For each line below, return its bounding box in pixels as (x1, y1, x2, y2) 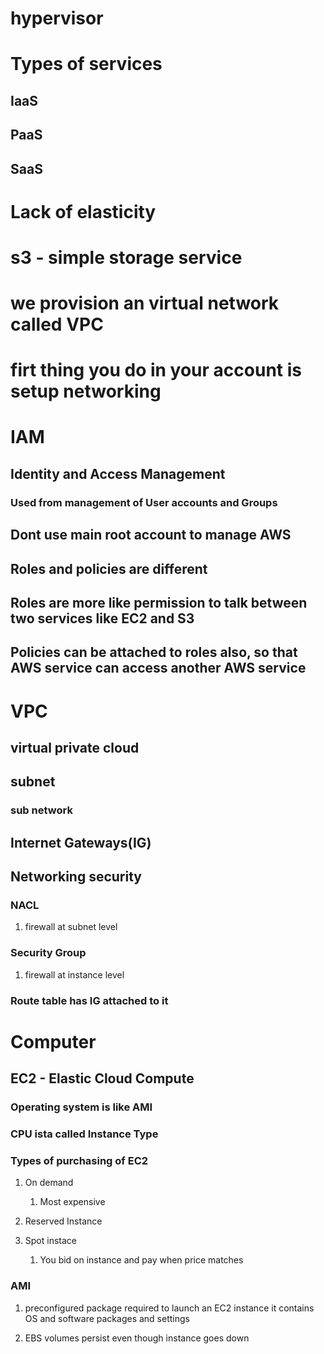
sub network (10, 803, 73, 817)
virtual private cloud (10, 739, 140, 756)
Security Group (10, 946, 87, 960)
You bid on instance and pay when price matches (39, 1254, 244, 1266)
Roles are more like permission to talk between (10, 594, 308, 611)
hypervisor (10, 7, 104, 30)
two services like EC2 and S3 (10, 610, 195, 627)
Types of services (10, 53, 163, 76)
